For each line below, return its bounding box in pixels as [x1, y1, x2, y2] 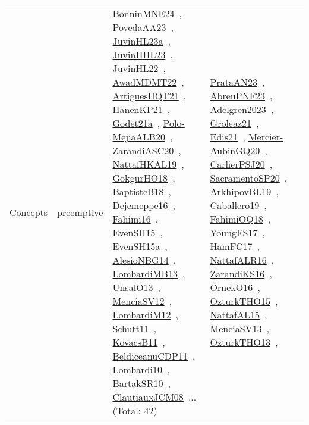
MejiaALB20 [112, 130, 165, 143]
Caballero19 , [210, 198, 267, 212]
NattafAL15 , [210, 308, 267, 321]
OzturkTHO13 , [210, 335, 278, 349]
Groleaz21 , [210, 116, 259, 130]
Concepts [10, 205, 48, 219]
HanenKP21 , [112, 102, 171, 116]
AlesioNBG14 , [112, 253, 176, 267]
